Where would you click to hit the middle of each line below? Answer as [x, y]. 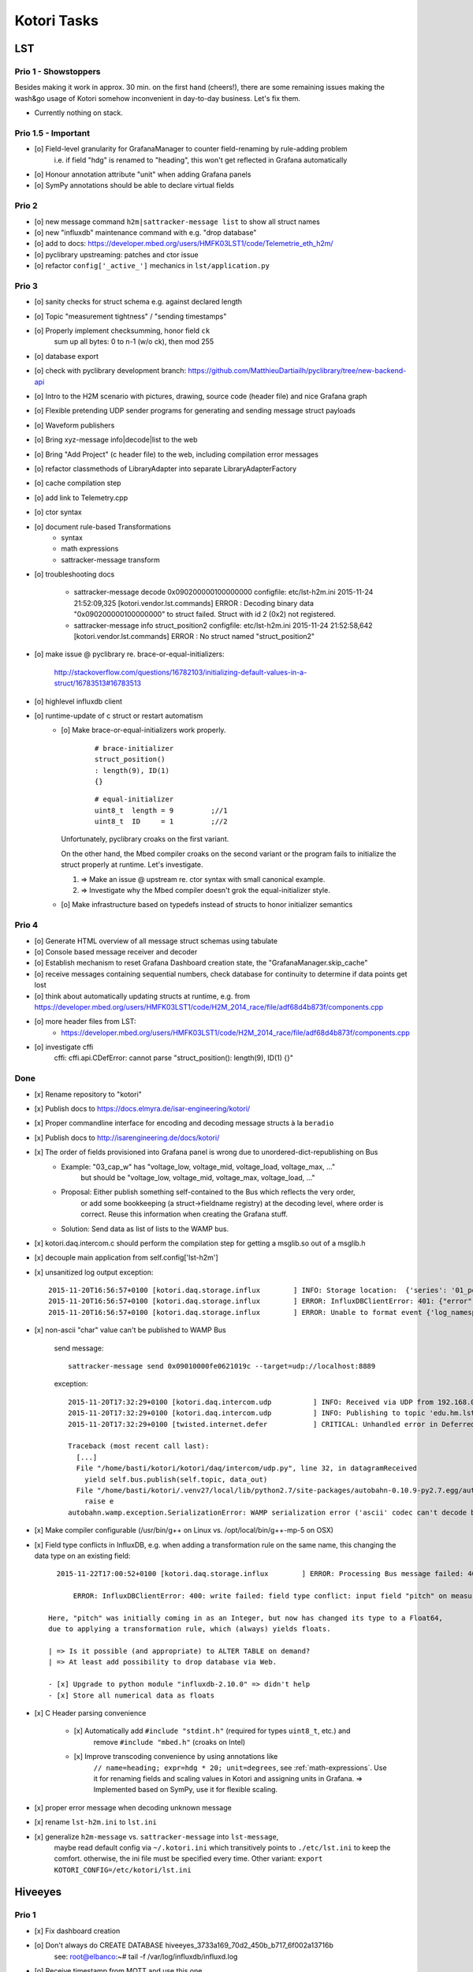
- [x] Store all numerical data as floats [132, 1695]
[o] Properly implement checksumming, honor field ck [122, 331]
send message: [79, 1348]
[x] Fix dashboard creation [77, 1931]
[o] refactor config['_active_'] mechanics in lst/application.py [152, 266]
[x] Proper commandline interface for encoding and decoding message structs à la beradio [184, 1123]
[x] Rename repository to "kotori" [88, 1094]
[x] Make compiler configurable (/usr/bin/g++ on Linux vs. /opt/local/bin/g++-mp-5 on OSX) [184, 1530]
